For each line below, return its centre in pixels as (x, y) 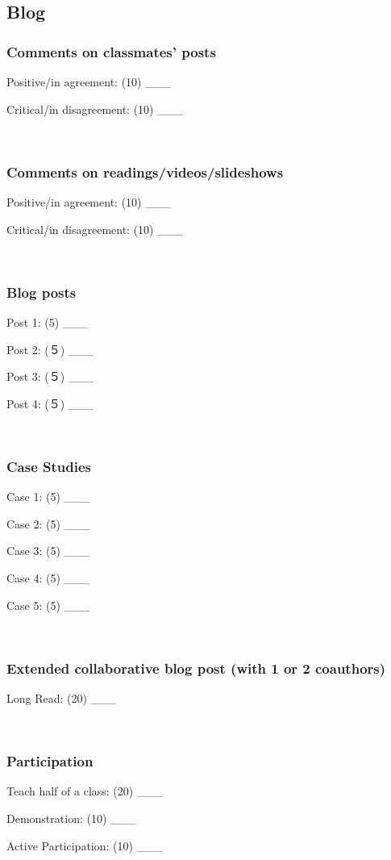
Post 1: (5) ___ (48, 322)
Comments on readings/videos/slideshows (145, 171)
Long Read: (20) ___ (62, 697)
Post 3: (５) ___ (50, 376)
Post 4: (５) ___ (50, 403)
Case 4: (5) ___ (48, 577)
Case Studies (49, 466)
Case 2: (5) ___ (48, 523)
